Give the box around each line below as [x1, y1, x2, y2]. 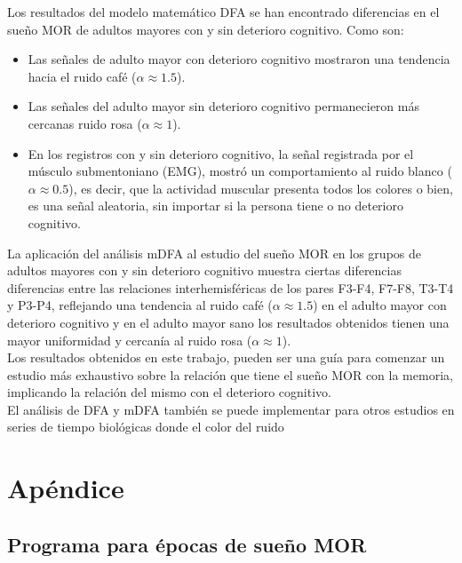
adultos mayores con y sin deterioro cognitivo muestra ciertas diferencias [7, 261, 402, 280]
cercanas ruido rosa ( [28, 114, 142, 132]
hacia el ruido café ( [28, 67, 137, 85]
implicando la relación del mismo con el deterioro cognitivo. [7, 383, 331, 401]
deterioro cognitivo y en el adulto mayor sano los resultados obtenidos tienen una [7, 313, 450, 331]
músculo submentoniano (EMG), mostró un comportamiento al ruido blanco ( [28, 162, 452, 180]
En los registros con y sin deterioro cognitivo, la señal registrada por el [28, 144, 414, 163]
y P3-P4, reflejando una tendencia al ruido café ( [7, 296, 273, 314]
